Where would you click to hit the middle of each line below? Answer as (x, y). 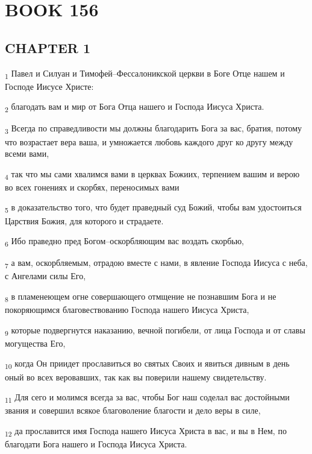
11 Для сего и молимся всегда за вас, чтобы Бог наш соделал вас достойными (147, 398)
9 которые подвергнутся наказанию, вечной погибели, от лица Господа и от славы (155, 330)
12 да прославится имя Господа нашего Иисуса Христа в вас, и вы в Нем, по (146, 431)
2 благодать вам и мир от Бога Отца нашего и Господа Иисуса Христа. (135, 107)
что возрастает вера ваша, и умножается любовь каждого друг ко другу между (149, 141)
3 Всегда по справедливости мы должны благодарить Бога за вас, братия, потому (153, 129)
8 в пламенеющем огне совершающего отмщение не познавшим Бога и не (141, 297)
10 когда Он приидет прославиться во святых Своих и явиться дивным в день (147, 364)
